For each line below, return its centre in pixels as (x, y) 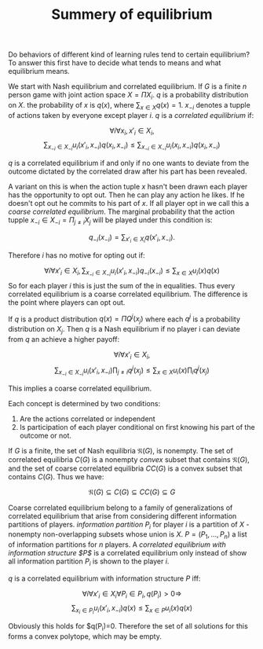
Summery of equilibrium (132, 15)
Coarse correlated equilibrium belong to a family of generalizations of (121, 508)
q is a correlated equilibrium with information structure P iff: (104, 578)
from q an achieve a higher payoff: (64, 339)
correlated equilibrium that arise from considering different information (122, 515)
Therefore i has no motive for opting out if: (77, 255)
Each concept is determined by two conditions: (84, 403)
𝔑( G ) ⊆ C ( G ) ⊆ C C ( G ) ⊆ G (132, 492)
